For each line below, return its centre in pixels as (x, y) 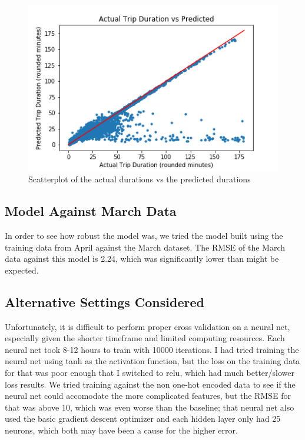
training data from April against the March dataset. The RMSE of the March (145, 247)
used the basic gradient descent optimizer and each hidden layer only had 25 (143, 419)
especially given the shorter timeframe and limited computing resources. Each (145, 338)
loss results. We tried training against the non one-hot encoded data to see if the (150, 384)
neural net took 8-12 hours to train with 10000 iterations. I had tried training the (152, 349)
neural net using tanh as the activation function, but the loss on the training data (152, 361)
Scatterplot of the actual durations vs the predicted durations (140, 179)
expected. (22, 270)
